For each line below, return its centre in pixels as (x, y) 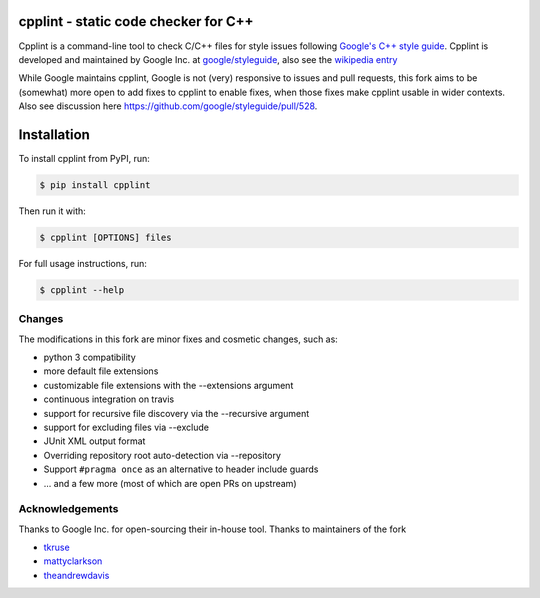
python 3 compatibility (90, 357)
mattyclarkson (73, 561)
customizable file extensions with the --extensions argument (168, 385)
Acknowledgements (68, 509)
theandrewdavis (76, 575)
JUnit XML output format (94, 441)
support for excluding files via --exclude (126, 427)
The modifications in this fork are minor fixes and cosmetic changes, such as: (178, 339)
